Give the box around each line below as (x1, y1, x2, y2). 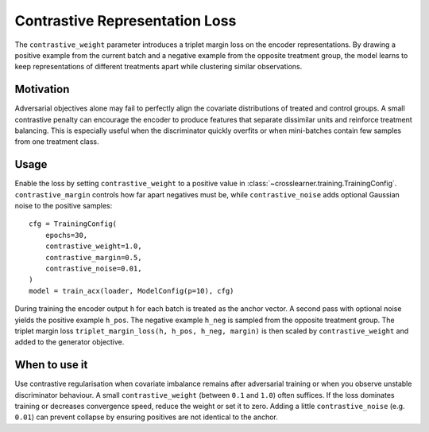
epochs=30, (44, 231, 88, 239)
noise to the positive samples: (14, 201, 113, 211)
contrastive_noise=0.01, (44, 264, 142, 274)
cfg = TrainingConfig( (29, 220, 118, 228)
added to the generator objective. (14, 337, 125, 347)
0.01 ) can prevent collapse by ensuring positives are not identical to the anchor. (14, 412, 278, 422)
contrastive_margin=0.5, (44, 253, 142, 262)
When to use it (14, 358, 88, 372)
